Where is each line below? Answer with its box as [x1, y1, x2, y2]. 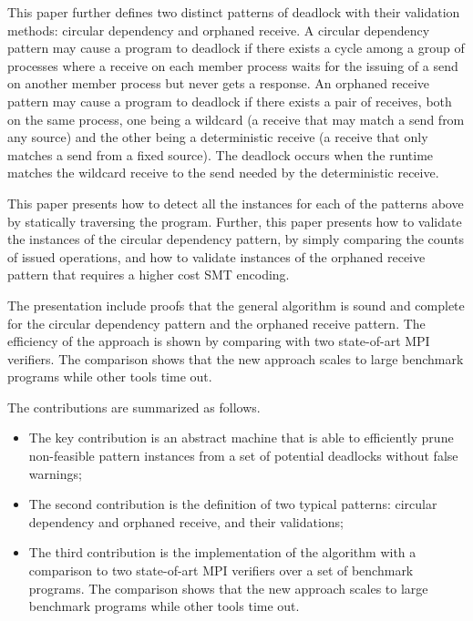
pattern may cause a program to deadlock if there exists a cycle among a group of [7, 38, 465, 57]
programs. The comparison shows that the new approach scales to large [28, 578, 428, 597]
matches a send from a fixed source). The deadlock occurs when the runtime [7, 145, 434, 164]
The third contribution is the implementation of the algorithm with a [28, 543, 416, 562]
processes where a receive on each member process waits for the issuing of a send [7, 56, 458, 75]
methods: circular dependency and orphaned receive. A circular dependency [7, 20, 430, 39]
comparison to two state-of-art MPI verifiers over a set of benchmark [28, 561, 414, 580]
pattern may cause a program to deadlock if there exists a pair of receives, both [7, 91, 452, 110]
